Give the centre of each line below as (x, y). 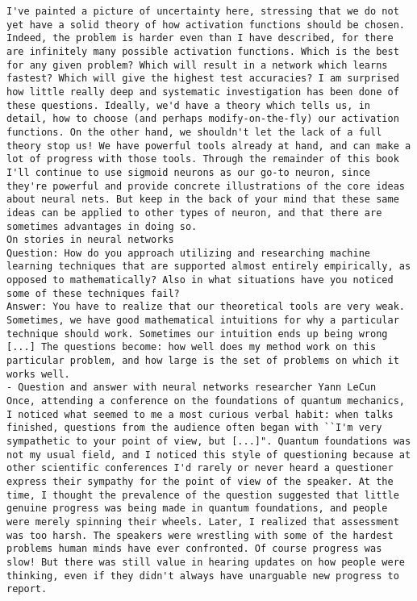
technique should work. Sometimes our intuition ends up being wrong (197, 334)
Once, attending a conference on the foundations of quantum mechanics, (206, 401)
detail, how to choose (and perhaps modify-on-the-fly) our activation (203, 119)
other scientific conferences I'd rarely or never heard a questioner (200, 468)
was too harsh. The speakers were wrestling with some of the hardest (200, 535)
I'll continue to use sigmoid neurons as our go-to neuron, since (189, 172)
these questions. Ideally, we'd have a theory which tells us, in (189, 105)
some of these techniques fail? (93, 293)
